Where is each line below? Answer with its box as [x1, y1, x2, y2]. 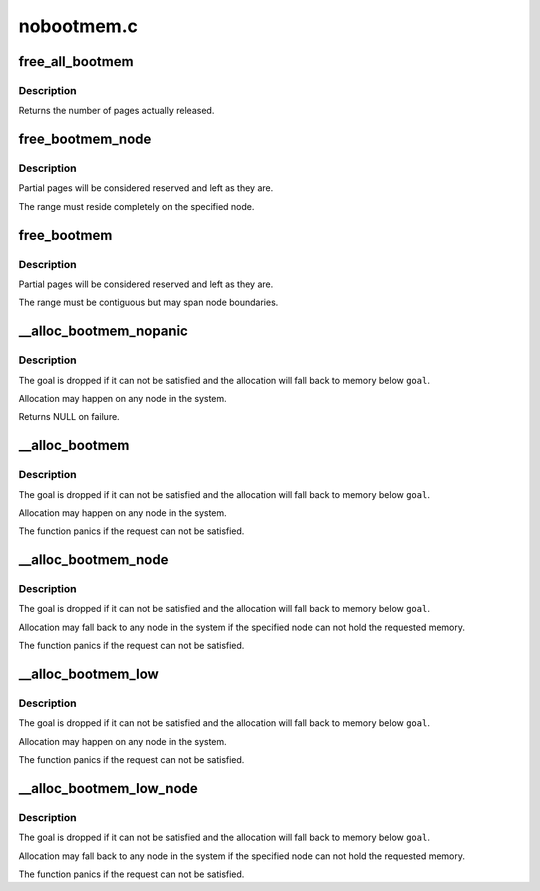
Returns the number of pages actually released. [18, 105, 215, 117]
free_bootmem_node [18, 131, 152, 148]
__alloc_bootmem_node [18, 551, 169, 569]
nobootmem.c [18, 15, 139, 37]
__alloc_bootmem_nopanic [18, 323, 189, 340]
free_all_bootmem [18, 53, 134, 70]
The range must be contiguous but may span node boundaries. [18, 296, 279, 309]
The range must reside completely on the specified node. [18, 200, 255, 212]
